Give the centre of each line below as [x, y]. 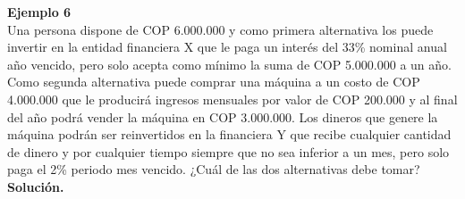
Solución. [36, 186]
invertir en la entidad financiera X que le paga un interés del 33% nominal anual [227, 47]
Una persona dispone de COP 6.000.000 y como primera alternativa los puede [220, 29]
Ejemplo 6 [39, 12]
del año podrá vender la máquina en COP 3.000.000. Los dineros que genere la [223, 116]
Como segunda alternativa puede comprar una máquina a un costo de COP [214, 82]
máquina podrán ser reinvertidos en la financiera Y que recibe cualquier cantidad [229, 134]
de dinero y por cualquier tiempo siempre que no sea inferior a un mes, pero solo [228, 151]
